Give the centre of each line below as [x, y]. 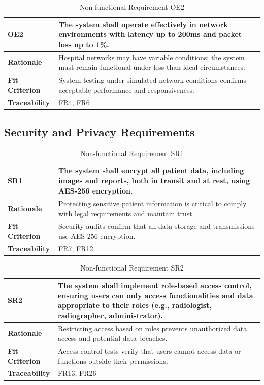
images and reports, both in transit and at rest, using [154, 180]
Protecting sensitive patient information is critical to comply [153, 203]
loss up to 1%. [84, 44]
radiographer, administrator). [111, 315]
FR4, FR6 [74, 102]
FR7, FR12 [76, 248]
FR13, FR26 [77, 373]
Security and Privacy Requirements [100, 131]
